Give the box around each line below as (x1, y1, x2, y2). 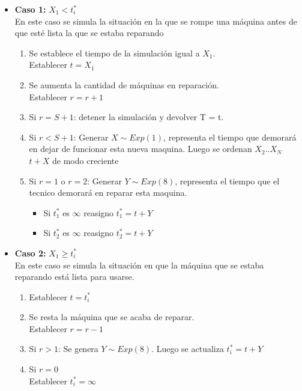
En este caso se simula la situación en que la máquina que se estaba (14, 258, 264, 271)
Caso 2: (14, 246, 46, 259)
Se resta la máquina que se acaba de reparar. (29, 311, 195, 323)
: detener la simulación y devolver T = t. (73, 111, 224, 123)
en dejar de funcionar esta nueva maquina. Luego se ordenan (29, 142, 252, 155)
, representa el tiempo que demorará (163, 130, 297, 143)
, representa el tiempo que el (175, 174, 280, 187)
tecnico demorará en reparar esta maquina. (29, 186, 187, 199)
